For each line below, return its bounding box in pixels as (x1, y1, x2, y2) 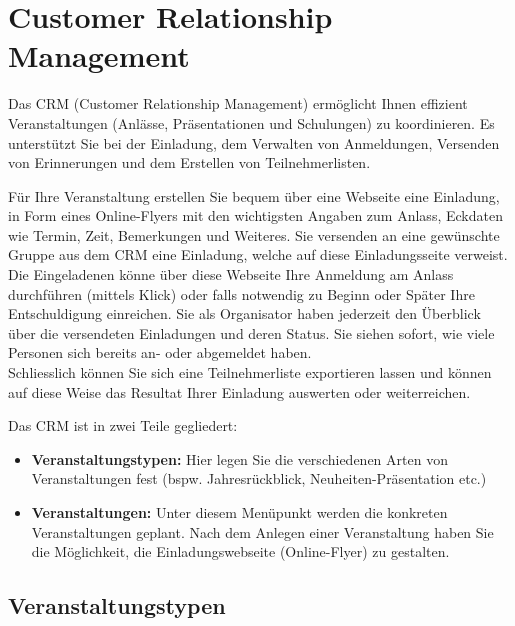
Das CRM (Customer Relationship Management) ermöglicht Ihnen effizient (8, 93, 468, 114)
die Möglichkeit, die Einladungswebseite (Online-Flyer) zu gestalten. (31, 541, 450, 562)
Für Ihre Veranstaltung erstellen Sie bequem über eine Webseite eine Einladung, (8, 185, 500, 206)
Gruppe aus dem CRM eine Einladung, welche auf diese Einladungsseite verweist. (8, 244, 508, 265)
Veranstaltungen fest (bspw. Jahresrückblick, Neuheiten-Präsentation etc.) (31, 468, 487, 489)
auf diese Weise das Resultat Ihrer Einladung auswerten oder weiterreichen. (8, 381, 471, 402)
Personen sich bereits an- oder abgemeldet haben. (8, 342, 312, 363)
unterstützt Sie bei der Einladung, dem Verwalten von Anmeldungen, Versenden (8, 132, 500, 153)
